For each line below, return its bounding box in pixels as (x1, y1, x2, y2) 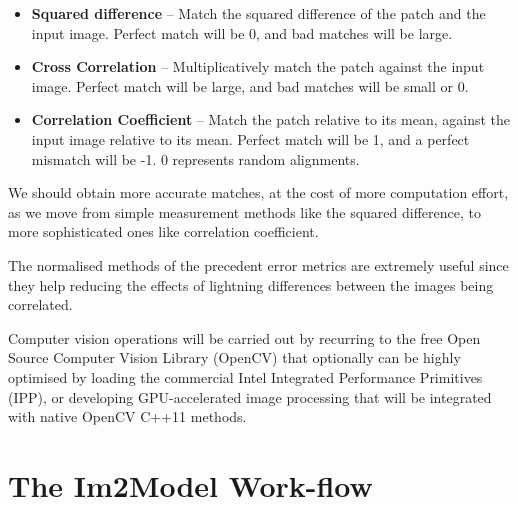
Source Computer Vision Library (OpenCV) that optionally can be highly (8, 347, 461, 368)
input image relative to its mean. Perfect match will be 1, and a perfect (31, 128, 470, 149)
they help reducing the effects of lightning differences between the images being (8, 274, 494, 295)
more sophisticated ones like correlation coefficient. (8, 221, 319, 242)
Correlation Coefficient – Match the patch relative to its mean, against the (31, 109, 511, 130)
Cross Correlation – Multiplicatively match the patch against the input (31, 56, 485, 77)
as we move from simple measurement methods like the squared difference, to (8, 201, 481, 222)
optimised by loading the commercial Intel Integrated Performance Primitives (8, 366, 483, 387)
